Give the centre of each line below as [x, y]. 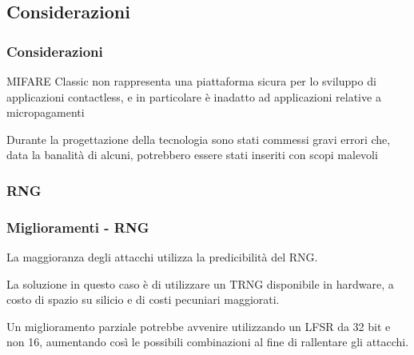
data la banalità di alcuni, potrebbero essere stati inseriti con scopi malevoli [192, 155]
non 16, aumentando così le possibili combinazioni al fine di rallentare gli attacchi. [208, 342]
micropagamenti [46, 112]
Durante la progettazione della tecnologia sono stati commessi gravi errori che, [199, 139]
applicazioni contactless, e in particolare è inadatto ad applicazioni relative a [194, 96]
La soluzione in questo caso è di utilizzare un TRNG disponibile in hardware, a [200, 283]
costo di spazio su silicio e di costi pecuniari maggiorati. [143, 299]
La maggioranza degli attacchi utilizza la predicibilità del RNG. [162, 257]
